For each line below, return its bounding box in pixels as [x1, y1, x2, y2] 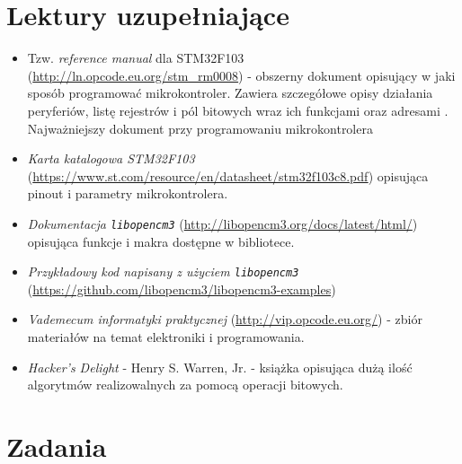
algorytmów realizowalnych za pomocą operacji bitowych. [27, 375, 343, 394]
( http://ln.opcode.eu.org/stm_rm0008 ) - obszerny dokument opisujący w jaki [27, 66, 456, 84]
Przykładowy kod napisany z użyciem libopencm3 [27, 262, 299, 281]
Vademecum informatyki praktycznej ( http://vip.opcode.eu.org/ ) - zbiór [27, 310, 422, 328]
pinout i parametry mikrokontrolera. [27, 184, 228, 203]
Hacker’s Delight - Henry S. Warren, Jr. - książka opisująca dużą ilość [27, 357, 413, 376]
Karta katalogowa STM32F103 [27, 149, 195, 168]
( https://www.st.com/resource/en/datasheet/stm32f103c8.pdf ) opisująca [27, 166, 429, 185]
